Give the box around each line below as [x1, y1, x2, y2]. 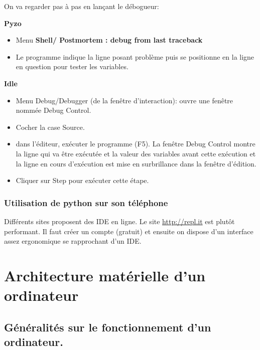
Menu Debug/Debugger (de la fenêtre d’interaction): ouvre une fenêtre [16, 95, 233, 105]
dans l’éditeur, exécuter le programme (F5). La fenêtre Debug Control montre [16, 138, 255, 149]
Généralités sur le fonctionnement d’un [4, 319, 211, 334]
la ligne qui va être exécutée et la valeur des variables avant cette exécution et [16, 148, 256, 158]
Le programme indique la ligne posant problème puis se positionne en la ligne [16, 51, 254, 62]
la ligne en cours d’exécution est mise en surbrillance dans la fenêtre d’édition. [16, 158, 256, 168]
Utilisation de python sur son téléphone [4, 196, 168, 209]
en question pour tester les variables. [16, 61, 128, 72]
